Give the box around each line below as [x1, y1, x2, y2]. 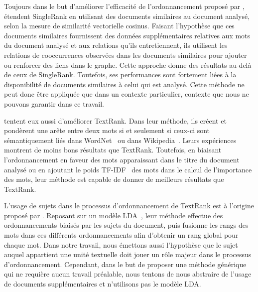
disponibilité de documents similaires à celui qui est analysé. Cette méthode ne [4, 79, 245, 89]
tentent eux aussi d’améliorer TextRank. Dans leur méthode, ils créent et [4, 115, 227, 126]
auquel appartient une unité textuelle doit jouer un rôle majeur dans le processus [4, 249, 252, 260]
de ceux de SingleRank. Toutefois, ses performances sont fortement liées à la [4, 69, 237, 80]
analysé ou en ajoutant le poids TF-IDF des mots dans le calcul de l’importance [4, 164, 252, 174]
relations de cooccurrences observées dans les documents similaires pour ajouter [4, 49, 247, 60]
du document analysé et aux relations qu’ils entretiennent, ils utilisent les [4, 40, 228, 50]
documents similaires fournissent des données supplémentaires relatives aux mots [4, 30, 251, 40]
